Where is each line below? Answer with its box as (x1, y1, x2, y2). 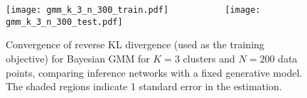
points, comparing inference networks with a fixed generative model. (6, 65, 303, 80)
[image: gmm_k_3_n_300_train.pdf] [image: (6, 5, 261, 15)
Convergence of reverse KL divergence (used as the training (6, 37, 264, 52)
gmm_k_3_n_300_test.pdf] (6, 16, 123, 27)
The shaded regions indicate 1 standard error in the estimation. (6, 79, 282, 94)
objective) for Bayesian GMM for (6, 50, 150, 65)
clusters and (183, 50, 235, 65)
